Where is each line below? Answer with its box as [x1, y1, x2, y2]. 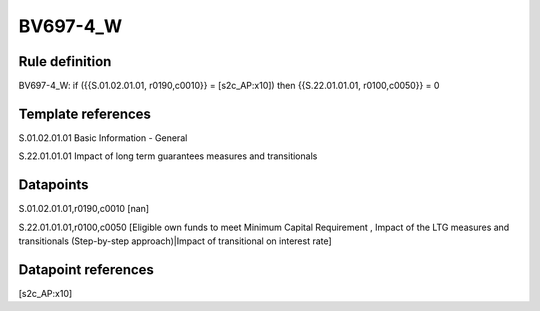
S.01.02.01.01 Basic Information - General [18, 131, 188, 144]
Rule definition [18, 53, 112, 70]
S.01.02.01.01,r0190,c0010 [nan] [18, 203, 150, 215]
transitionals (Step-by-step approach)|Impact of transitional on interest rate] [18, 235, 332, 247]
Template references [18, 105, 152, 122]
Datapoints [18, 176, 89, 194]
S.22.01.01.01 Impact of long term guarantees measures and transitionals [18, 150, 318, 162]
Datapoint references [18, 261, 155, 278]
